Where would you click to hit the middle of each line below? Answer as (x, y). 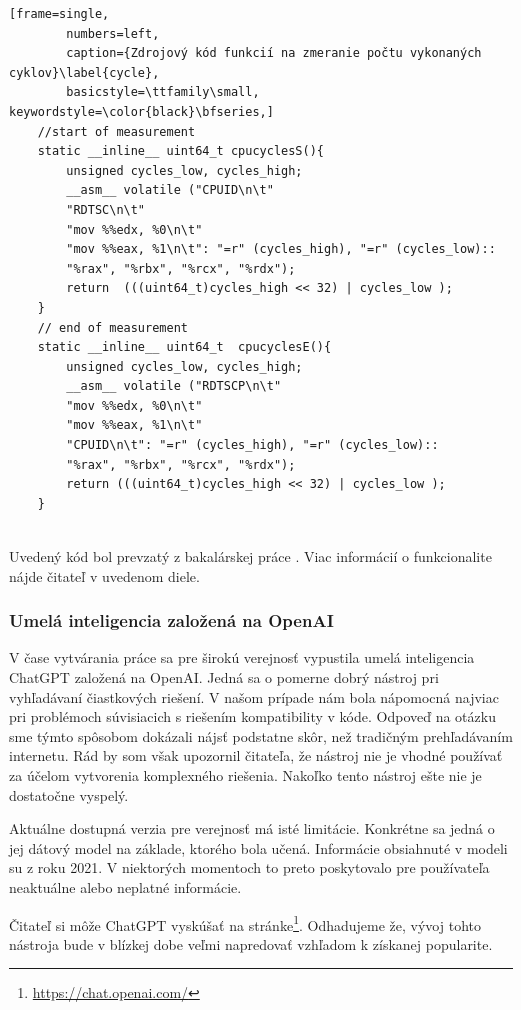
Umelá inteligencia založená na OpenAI (171, 620)
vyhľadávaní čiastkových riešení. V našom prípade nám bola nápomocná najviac (254, 696)
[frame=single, (59, 14)
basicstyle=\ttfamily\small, (163, 92)
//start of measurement (116, 131)
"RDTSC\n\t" (106, 209)
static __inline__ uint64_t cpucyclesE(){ (184, 347)
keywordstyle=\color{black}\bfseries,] (141, 111)
